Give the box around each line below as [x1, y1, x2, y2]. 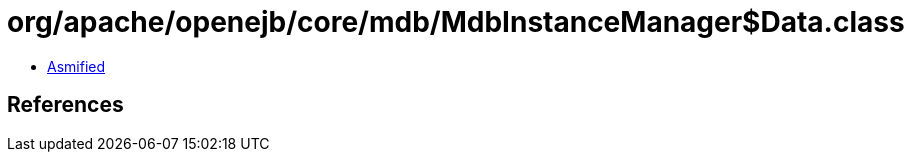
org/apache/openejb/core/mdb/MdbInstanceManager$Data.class [7, 5, 905, 39]
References [7, 92, 124, 118]
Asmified [47, 57, 106, 75]
